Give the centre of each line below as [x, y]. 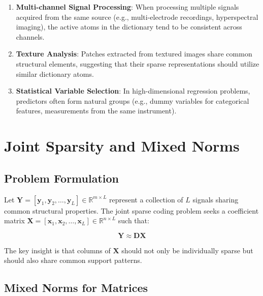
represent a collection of [146, 199]
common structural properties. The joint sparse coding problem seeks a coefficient [131, 210]
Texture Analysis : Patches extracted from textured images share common [134, 54]
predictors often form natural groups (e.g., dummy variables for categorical [133, 100]
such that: [134, 220]
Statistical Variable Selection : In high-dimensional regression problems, [133, 91]
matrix [14, 220]
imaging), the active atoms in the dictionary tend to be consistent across [129, 27]
